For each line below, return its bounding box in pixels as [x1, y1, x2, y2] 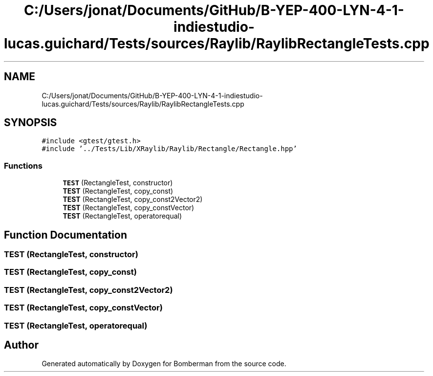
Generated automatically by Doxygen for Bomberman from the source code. [42, 359, 286, 368]
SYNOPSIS [4, 116, 57, 129]
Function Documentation [4, 228, 127, 241]
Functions [4, 160, 43, 171]
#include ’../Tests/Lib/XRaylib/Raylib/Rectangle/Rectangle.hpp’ [42, 145, 297, 153]
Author [4, 338, 39, 351]
